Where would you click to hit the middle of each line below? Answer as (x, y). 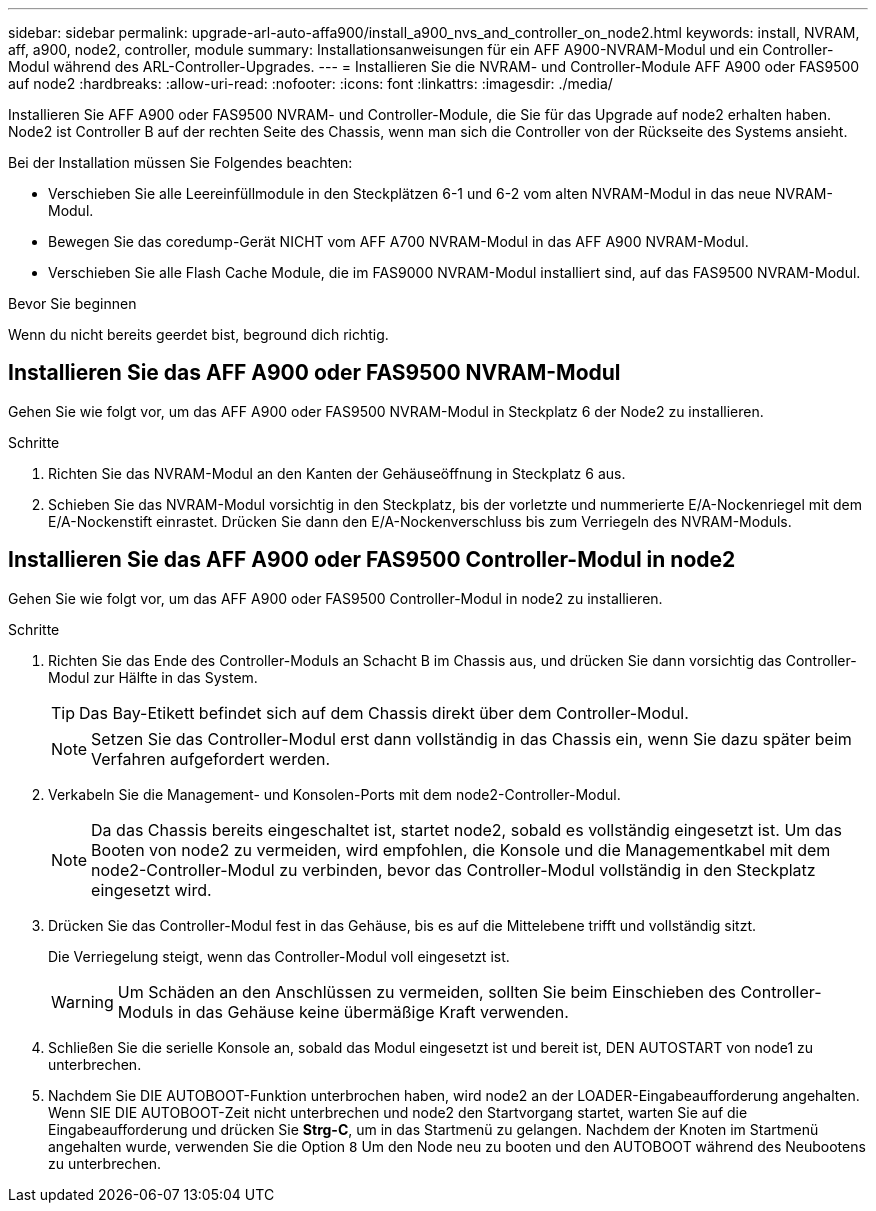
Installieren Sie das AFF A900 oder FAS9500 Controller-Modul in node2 (372, 560)
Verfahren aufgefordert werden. (211, 758)
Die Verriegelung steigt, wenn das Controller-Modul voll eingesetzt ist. (279, 956)
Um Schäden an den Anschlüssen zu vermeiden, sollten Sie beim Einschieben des (426, 991)
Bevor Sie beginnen (72, 303)
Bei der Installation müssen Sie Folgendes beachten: (180, 162)
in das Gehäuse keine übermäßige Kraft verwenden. (373, 1011)
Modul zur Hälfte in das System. (153, 677)
